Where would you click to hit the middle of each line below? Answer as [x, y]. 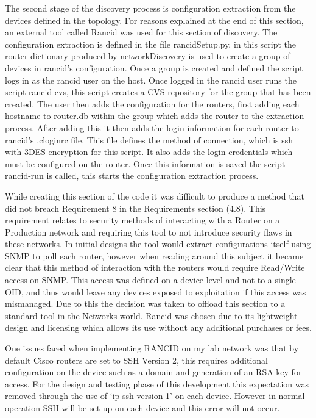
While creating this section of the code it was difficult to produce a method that [155, 196]
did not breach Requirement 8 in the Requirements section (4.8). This [135, 208]
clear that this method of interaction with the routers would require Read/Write [155, 268]
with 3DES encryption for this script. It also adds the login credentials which [149, 152]
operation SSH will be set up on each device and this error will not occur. [142, 408]
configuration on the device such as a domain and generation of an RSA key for [153, 372]
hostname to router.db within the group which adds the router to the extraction [155, 116]
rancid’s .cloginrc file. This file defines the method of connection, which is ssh [149, 139]
